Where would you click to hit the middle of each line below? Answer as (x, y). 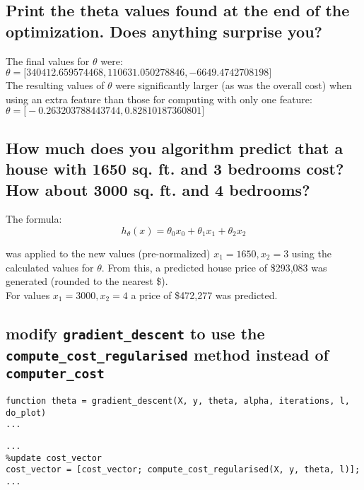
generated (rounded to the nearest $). (87, 281)
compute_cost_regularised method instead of (167, 354)
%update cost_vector (54, 458)
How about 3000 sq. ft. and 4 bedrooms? (158, 189)
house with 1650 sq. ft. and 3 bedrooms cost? (175, 169)
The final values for (48, 60)
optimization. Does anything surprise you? (164, 31)
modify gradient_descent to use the (135, 333)
